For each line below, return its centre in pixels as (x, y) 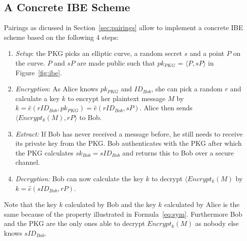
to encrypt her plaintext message (117, 98)
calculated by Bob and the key (111, 204)
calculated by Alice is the (202, 204)
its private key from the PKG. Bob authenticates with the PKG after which (129, 143)
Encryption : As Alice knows (57, 89)
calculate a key (38, 98)
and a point (207, 53)
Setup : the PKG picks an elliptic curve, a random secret (99, 53)
